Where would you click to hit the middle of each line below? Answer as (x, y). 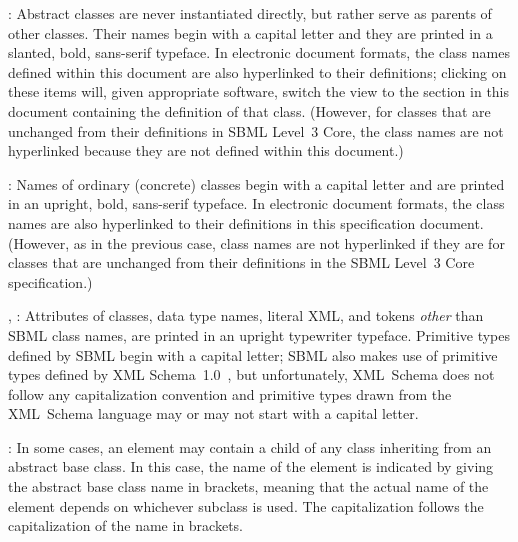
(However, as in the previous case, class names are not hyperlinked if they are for (256, 242)
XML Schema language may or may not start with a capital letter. (213, 413)
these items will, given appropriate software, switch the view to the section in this (259, 91)
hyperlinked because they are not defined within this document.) (206, 150)
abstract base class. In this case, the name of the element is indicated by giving (251, 466)
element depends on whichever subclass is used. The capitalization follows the (246, 505)
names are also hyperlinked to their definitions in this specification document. (246, 222)
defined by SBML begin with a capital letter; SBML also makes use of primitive (253, 354)
